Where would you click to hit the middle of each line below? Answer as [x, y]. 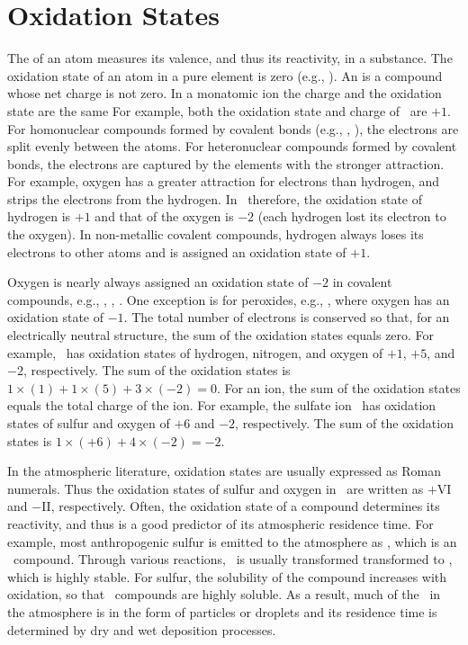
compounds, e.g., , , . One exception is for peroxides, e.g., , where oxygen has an [229, 299]
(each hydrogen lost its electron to [352, 216]
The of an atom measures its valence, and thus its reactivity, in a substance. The [230, 58]
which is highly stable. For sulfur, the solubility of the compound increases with [227, 576]
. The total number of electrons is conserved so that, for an [287, 317]
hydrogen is [39, 216]
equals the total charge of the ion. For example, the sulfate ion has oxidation [222, 405]
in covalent [362, 282]
